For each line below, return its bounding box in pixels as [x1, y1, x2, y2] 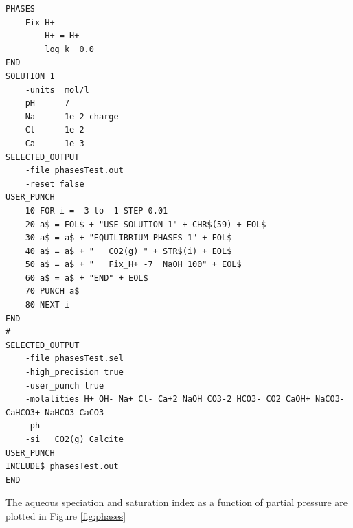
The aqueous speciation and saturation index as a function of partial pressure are [5, 495, 348, 509]
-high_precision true [25, 367, 124, 378]
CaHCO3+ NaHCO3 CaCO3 [5, 407, 104, 417]
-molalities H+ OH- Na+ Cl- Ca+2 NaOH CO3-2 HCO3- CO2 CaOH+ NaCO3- [25, 394, 345, 404]
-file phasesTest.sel [25, 354, 124, 364]
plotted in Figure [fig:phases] [5, 508, 126, 523]
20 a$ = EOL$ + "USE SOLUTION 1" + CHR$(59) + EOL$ [25, 219, 266, 229]
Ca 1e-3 [25, 138, 84, 148]
